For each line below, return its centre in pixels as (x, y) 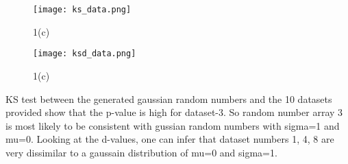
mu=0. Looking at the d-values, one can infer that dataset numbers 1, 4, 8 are (170, 139)
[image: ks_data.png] (82, 10)
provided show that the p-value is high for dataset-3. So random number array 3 (174, 112)
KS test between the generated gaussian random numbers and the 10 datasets (169, 98)
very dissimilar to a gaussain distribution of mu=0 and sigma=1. (141, 152)
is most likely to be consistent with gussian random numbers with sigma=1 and (173, 125)
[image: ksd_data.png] (85, 54)
